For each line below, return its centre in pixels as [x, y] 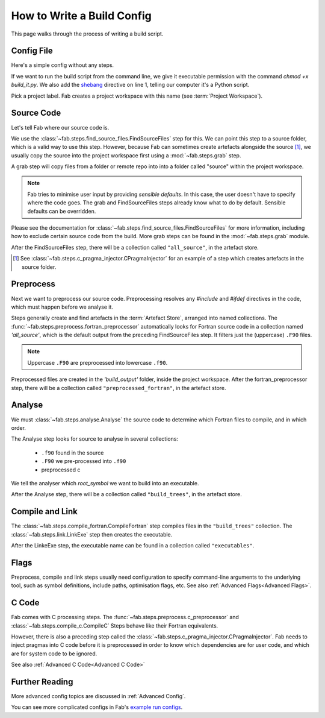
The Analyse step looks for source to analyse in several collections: [95, 439]
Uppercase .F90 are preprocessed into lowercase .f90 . [97, 362]
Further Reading [42, 682]
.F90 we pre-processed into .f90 [84, 461]
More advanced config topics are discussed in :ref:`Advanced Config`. [98, 696]
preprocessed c [61, 470]
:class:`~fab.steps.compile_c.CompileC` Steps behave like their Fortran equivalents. [115, 625]
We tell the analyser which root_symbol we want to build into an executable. [105, 483]
